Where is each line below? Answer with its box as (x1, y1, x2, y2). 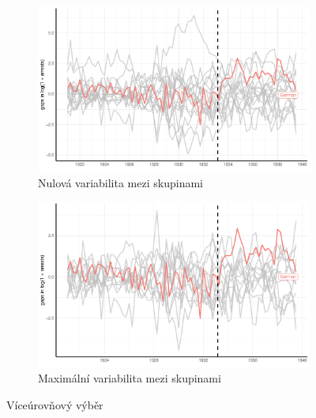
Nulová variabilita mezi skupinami (38, 174, 203, 190)
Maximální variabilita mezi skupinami (38, 370, 221, 386)
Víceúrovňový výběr (6, 396, 103, 412)
